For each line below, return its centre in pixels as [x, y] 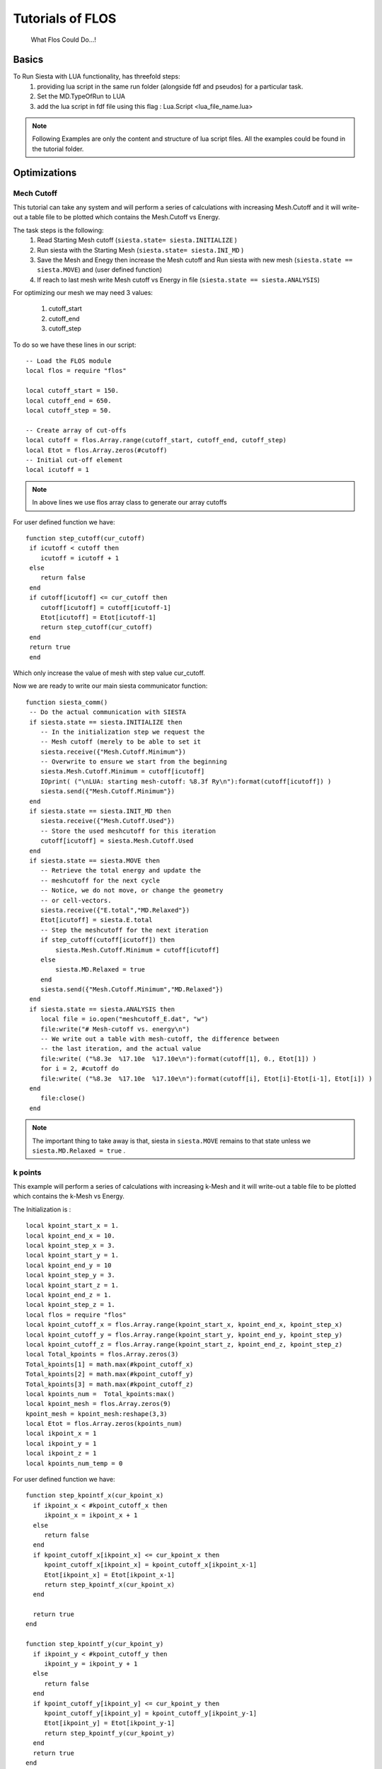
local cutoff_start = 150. [73, 391]
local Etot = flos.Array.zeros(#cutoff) [97, 450]
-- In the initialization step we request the [122, 732]
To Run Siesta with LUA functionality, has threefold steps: [97, 76]
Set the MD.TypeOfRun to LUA [81, 96]
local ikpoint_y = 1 [61, 1443]
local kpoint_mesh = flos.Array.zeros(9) [98, 1404]
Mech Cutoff [35, 193]
